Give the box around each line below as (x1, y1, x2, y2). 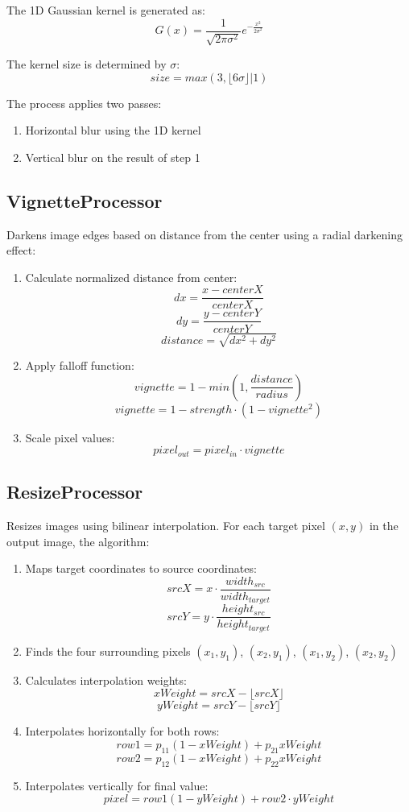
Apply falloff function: (25, 357, 134, 374)
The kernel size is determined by (6, 56, 167, 72)
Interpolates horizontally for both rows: (25, 723, 220, 739)
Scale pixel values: (25, 429, 115, 445)
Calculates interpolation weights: (25, 671, 187, 688)
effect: (6, 242, 36, 259)
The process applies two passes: (6, 94, 162, 111)
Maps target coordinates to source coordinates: (25, 560, 257, 577)
